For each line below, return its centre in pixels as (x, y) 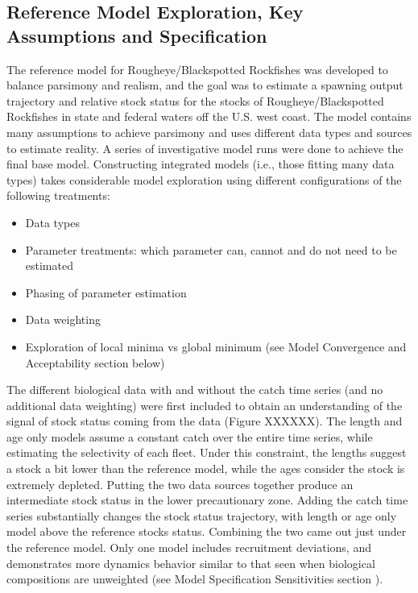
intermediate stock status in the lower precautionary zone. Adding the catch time (207, 500)
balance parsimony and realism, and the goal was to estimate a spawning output (205, 85)
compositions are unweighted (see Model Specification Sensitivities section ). (195, 579)
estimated (49, 265)
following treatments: (58, 195)
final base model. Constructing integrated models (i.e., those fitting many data (201, 164)
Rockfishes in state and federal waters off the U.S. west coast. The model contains (209, 116)
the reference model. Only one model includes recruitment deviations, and (189, 547)
